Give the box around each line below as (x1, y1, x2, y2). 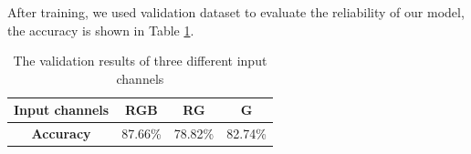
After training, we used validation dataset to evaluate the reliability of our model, (7, 3, 465, 21)
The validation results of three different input (13, 51, 267, 70)
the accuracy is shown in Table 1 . (7, 20, 194, 39)
